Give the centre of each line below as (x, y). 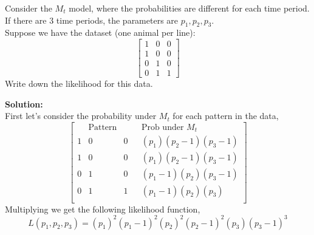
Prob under (162, 127)
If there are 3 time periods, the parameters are (92, 20)
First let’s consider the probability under (81, 116)
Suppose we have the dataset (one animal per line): (100, 32)
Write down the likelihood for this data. (79, 83)
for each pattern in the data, (226, 116)
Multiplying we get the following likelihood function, (103, 209)
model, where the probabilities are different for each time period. (189, 8)
